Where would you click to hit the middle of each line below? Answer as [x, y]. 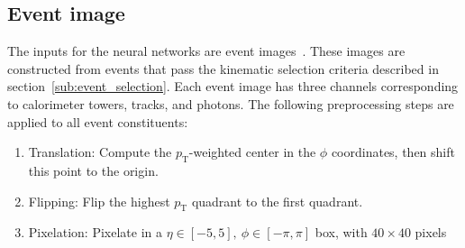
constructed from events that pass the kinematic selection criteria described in [223, 68]
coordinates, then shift [393, 152]
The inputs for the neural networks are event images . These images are [206, 51]
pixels [431, 232]
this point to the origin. [93, 170]
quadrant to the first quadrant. [277, 201]
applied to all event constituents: [98, 121]
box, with [341, 232]
